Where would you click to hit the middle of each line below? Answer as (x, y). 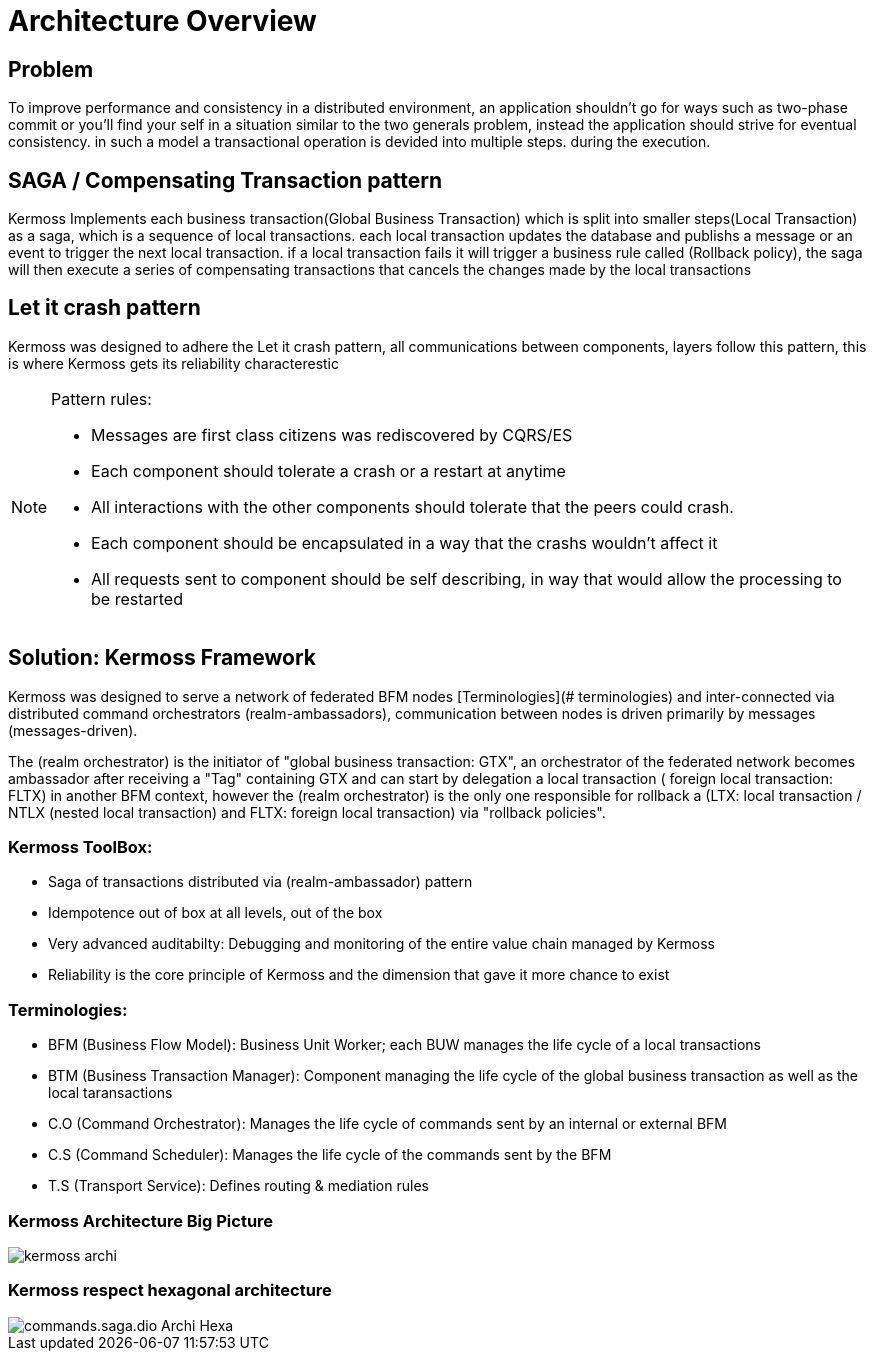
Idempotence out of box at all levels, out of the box (215, 913)
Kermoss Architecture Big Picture (141, 1220)
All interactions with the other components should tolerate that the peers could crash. (412, 506)
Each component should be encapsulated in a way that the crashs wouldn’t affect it (404, 542)
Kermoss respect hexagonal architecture (170, 1290)
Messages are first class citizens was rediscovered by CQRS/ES (332, 434)
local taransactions (110, 1093)
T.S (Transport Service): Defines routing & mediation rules (238, 1186)
